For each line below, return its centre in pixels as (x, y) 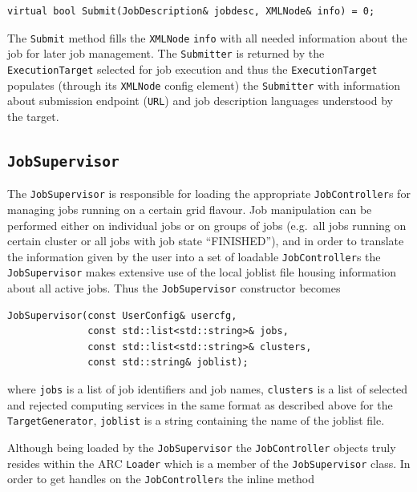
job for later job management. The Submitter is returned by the (166, 53)
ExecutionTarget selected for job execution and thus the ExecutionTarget (192, 69)
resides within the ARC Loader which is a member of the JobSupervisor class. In (209, 463)
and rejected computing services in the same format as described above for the (200, 404)
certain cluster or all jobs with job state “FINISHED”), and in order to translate (206, 241)
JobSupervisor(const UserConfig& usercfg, (122, 315)
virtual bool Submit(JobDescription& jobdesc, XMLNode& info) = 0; (191, 11)
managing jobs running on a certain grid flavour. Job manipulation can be (190, 209)
